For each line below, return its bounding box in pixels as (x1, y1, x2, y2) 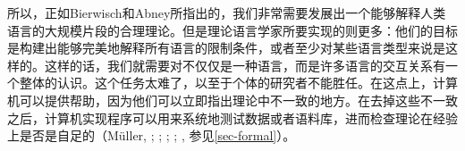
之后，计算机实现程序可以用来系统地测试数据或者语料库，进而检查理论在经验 (7, 108, 458, 127)
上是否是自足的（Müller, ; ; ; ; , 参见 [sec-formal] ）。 (7, 126, 296, 145)
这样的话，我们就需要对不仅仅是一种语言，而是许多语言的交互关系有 (44, 55, 445, 74)
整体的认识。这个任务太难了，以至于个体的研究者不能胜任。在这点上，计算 (19, 73, 458, 92)
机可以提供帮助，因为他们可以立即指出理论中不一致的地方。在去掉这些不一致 (7, 90, 458, 109)
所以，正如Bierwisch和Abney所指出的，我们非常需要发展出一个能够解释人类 (7, 4, 446, 21)
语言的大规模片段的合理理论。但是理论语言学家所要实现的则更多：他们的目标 (7, 21, 458, 39)
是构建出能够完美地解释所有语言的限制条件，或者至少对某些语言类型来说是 (7, 38, 445, 57)
